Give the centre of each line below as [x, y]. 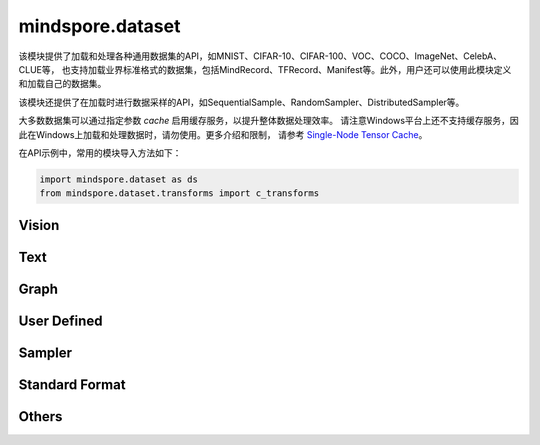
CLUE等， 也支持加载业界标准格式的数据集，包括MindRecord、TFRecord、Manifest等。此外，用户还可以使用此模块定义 [265, 69]
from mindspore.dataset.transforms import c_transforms [179, 193]
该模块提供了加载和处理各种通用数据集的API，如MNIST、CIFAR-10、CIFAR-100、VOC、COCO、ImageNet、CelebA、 [260, 56]
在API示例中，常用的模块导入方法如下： [100, 152]
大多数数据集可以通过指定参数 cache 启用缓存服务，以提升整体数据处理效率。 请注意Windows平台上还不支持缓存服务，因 [268, 121]
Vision [39, 225]
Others [40, 416]
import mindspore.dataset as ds [119, 179]
